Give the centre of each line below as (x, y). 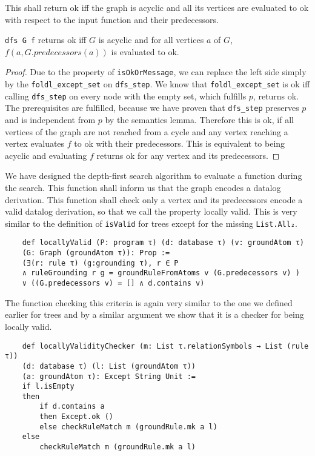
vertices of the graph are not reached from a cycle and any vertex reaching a (147, 131)
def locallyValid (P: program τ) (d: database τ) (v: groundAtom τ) (163, 243)
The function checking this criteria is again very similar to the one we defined (149, 302)
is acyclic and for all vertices (151, 40)
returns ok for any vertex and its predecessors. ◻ (188, 155)
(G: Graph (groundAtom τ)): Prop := (96, 253)
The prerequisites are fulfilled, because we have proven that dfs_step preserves (152, 108)
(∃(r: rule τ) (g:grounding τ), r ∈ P (100, 263)
